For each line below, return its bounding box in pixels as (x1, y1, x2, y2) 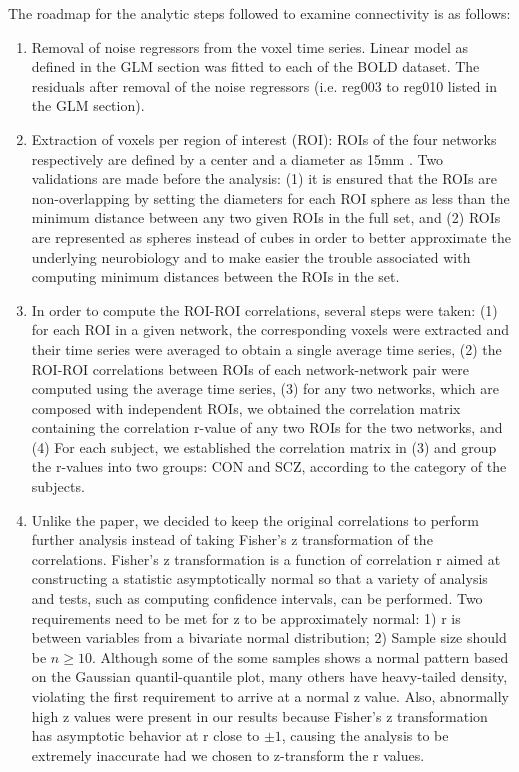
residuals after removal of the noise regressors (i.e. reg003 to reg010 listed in (31, 75, 497, 96)
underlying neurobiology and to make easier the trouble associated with (31, 246, 471, 267)
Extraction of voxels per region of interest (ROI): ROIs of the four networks (31, 128, 497, 149)
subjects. (31, 476, 85, 497)
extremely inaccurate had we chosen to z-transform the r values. (31, 744, 425, 765)
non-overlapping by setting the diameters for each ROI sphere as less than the (31, 187, 510, 208)
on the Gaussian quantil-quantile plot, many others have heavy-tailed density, (31, 666, 508, 687)
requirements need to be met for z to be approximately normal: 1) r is (31, 607, 461, 628)
